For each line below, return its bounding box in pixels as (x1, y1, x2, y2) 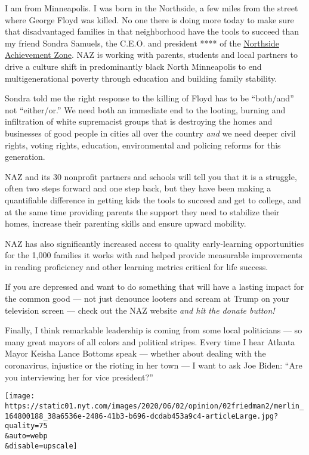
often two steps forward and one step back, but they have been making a (5, 182, 271, 194)
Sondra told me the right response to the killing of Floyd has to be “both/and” (5, 92, 294, 104)
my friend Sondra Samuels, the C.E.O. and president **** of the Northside (5, 36, 279, 49)
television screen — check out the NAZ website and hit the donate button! (5, 304, 275, 316)
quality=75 (5, 422, 48, 431)
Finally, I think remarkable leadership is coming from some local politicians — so (5, 324, 302, 336)
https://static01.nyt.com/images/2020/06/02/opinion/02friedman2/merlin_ (5, 401, 304, 410)
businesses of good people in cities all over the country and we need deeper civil (5, 126, 296, 139)
